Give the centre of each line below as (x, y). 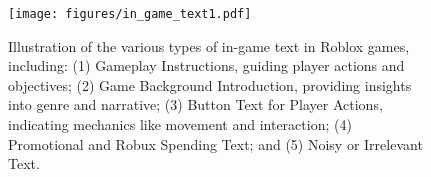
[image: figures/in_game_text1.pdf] (130, 14)
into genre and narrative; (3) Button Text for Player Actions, (195, 104)
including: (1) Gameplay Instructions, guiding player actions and (206, 65)
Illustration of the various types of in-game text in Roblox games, (209, 45)
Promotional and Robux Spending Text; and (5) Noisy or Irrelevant (215, 143)
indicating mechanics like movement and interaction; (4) (180, 124)
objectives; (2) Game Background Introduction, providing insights (210, 84)
